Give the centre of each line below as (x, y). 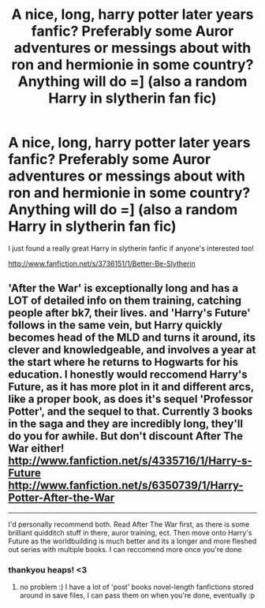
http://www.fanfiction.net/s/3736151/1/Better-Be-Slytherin (102, 263)
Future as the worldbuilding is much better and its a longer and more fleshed (132, 541)
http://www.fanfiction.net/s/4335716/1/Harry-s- (130, 461)
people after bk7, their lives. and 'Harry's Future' (129, 313)
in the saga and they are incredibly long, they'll (125, 424)
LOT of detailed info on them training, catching (125, 301)
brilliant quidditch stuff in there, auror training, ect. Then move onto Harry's (130, 532)
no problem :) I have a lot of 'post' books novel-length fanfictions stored (136, 587)
